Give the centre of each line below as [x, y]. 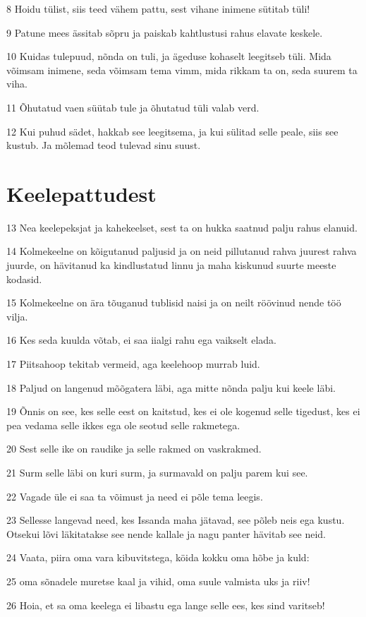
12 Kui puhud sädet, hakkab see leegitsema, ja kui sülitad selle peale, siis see [172, 131]
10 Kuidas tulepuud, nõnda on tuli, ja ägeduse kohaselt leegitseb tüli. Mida [169, 56]
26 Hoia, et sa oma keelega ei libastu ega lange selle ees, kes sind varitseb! [166, 605]
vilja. [17, 316]
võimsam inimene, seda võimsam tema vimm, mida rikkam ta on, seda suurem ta [182, 70]
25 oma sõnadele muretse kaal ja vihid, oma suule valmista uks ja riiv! [158, 581]
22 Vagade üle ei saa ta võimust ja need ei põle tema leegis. [135, 496]
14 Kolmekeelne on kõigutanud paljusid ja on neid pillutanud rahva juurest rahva [182, 251]
